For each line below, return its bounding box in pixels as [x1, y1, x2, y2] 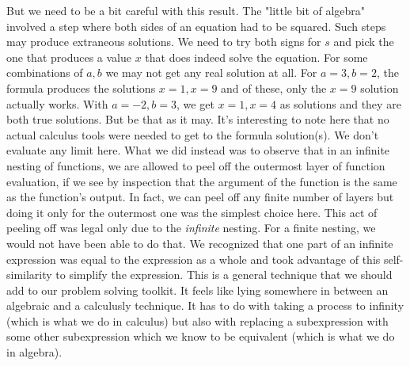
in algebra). [6, 344, 63, 360]
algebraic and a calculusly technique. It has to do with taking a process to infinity [6, 297, 404, 314]
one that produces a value [6, 48, 132, 65]
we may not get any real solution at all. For [105, 64, 317, 81]
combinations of [6, 64, 83, 81]
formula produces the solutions [6, 79, 156, 96]
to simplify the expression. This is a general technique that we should [55, 266, 393, 283]
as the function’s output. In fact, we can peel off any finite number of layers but [6, 189, 394, 205]
